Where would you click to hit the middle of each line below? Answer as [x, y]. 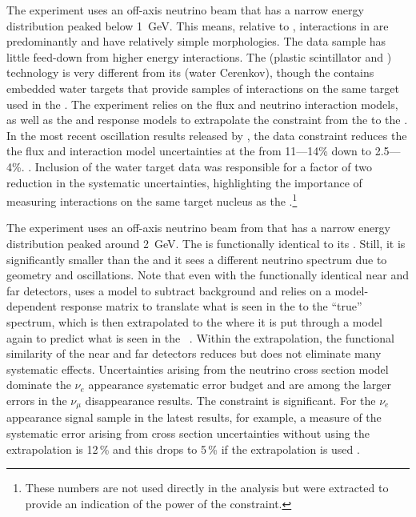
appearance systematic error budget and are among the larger [240, 385]
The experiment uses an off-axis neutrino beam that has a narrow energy [185, 10]
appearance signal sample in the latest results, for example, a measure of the [194, 417]
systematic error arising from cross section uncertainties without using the [188, 433]
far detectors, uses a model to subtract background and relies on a [169, 290]
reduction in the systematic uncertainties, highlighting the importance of [184, 182]
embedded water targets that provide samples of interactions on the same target [203, 88]
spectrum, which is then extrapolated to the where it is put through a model [194, 321]
